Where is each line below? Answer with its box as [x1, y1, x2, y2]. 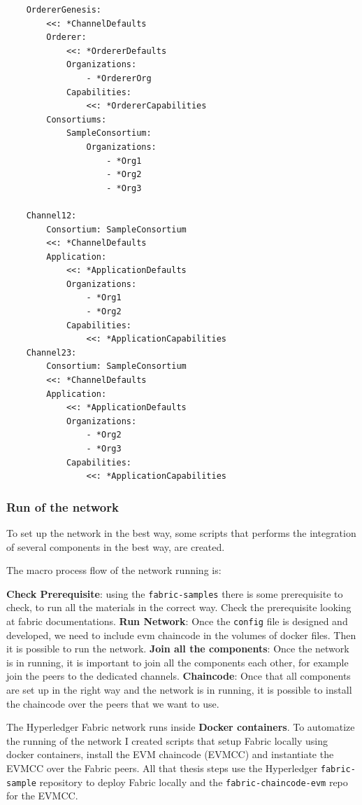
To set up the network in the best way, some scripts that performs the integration [6, 526, 356, 540]
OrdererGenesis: [26, 5, 102, 15]
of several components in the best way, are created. [6, 539, 225, 554]
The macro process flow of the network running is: [6, 563, 222, 577]
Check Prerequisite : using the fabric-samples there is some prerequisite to [6, 586, 343, 601]
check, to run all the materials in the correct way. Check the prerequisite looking [6, 600, 352, 615]
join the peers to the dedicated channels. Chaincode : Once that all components [6, 668, 351, 683]
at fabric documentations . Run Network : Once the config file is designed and [6, 614, 348, 629]
